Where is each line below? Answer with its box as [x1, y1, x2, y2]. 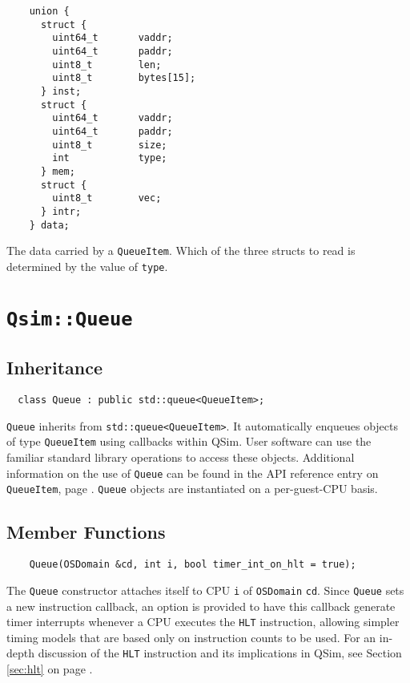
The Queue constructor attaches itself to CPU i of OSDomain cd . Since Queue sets [6, 581, 404, 598]
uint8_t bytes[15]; [52, 72, 196, 84]
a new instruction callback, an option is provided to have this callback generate [6, 597, 396, 614]
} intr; [40, 205, 82, 217]
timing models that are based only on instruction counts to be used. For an [6, 628, 376, 645]
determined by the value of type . [6, 257, 168, 274]
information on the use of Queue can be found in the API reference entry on [6, 464, 379, 481]
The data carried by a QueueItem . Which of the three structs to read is [6, 242, 356, 259]
